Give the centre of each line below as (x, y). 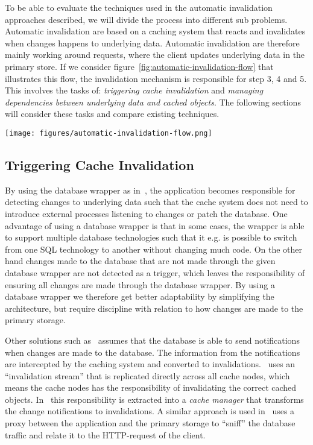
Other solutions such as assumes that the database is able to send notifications (152, 340)
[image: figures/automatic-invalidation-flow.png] (109, 133)
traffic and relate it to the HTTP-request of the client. (105, 434)
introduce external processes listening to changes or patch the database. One (146, 213)
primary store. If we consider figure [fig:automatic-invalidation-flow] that (139, 66)
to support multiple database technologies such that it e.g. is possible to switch (151, 237)
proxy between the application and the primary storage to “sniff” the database (150, 423)
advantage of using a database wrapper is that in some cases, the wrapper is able (155, 225)
